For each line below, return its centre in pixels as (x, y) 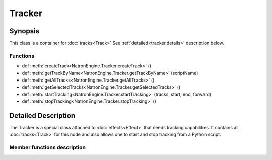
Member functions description (47, 147)
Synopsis (24, 31)
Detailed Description (42, 115)
